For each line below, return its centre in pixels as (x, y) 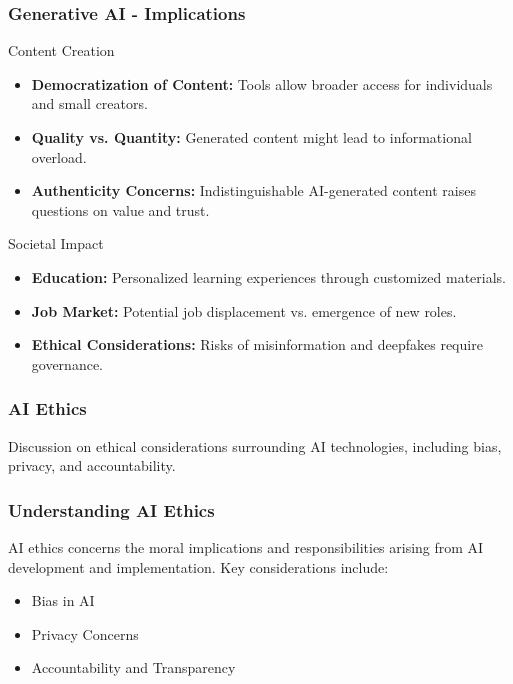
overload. (59, 156)
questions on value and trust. (120, 209)
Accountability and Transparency (133, 667)
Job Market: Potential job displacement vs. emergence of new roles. (244, 310)
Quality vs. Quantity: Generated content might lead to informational (251, 137)
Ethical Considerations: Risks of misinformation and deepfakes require (257, 344)
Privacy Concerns (85, 633)
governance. (67, 363)
